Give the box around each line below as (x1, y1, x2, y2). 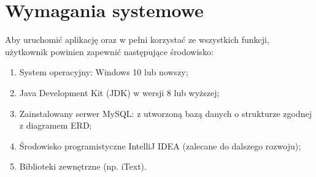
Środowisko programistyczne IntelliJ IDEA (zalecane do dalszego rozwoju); (19, 139, 301, 152)
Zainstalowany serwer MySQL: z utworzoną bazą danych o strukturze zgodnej (19, 107, 312, 119)
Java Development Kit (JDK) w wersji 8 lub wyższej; (19, 86, 220, 99)
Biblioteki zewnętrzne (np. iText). (19, 160, 147, 173)
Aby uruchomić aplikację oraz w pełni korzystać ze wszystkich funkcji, (5, 33, 269, 46)
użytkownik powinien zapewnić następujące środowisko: (5, 45, 214, 58)
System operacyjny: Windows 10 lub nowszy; (19, 66, 188, 78)
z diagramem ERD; (19, 119, 92, 132)
